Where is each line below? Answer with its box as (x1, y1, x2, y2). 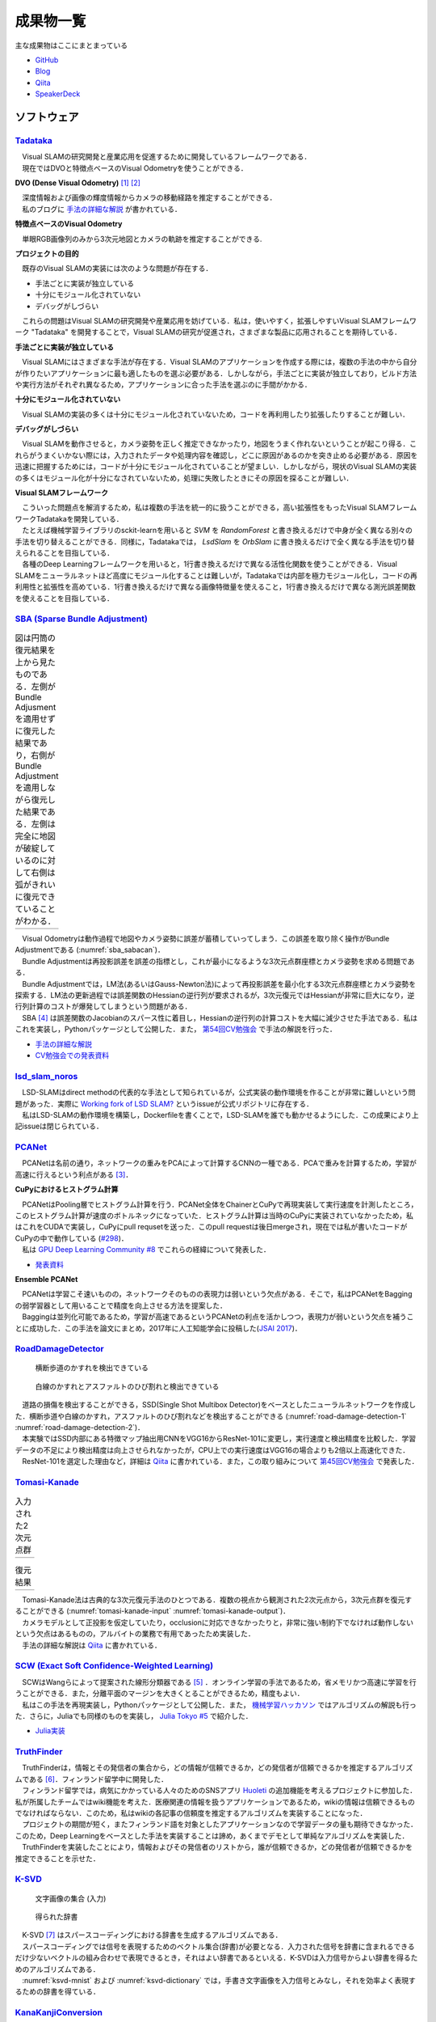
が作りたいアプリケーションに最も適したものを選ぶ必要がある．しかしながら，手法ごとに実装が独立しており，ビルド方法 (15, 368, 417, 378)
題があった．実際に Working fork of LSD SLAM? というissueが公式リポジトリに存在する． (15, 1098, 314, 1108)
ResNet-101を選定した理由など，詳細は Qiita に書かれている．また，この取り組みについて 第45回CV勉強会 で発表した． (21, 1457, 419, 1466)
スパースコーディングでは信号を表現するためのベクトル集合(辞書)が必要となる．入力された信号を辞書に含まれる (21, 1941, 395, 1951)
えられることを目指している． (15, 548, 115, 557)
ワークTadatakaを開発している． (15, 514, 124, 523)
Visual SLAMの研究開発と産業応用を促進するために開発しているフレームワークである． (21, 152, 312, 162)
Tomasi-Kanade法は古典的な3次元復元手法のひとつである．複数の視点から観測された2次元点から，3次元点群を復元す (21, 1595, 413, 1605)
